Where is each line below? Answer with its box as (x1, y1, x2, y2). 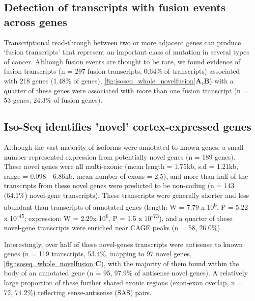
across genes (4, 14, 67, 29)
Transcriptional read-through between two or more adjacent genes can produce (4, 37, 241, 47)
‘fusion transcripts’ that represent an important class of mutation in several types (4, 47, 250, 57)
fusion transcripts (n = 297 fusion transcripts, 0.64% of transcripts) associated (4, 66, 240, 76)
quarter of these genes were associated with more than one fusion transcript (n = (4, 85, 249, 95)
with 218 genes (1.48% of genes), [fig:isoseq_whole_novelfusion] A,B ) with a (4, 75, 234, 85)
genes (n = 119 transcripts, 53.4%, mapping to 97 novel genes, (4, 248, 192, 259)
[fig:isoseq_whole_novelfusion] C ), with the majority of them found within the (4, 258, 239, 268)
